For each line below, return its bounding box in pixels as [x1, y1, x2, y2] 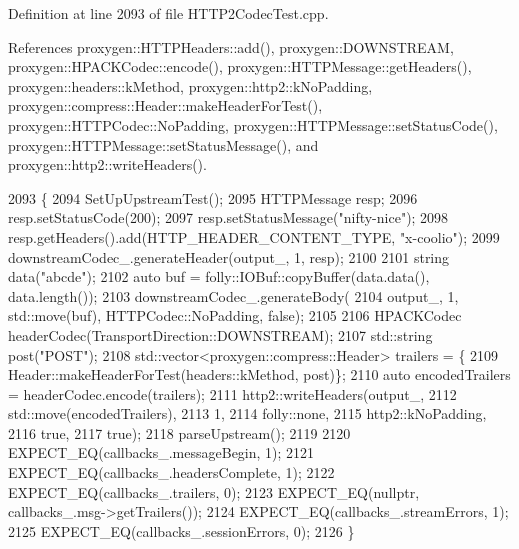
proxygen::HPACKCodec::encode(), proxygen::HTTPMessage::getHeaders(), [8, 56, 472, 77]
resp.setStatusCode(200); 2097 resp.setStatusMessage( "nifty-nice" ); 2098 [8, 207, 449, 228]
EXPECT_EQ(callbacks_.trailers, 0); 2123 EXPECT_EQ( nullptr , [8, 481, 420, 502]
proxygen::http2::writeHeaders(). [8, 154, 207, 175]
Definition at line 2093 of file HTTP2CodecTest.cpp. [8, 3, 329, 23]
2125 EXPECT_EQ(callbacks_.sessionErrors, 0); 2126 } [8, 520, 355, 541]
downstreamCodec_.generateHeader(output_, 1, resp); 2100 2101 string [8, 246, 450, 267]
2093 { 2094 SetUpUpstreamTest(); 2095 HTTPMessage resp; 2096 [8, 187, 418, 208]
